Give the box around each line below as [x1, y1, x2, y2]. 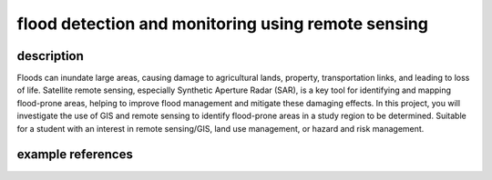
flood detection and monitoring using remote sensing [16, 14, 428, 34]
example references [16, 146, 134, 163]
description [16, 48, 84, 64]
